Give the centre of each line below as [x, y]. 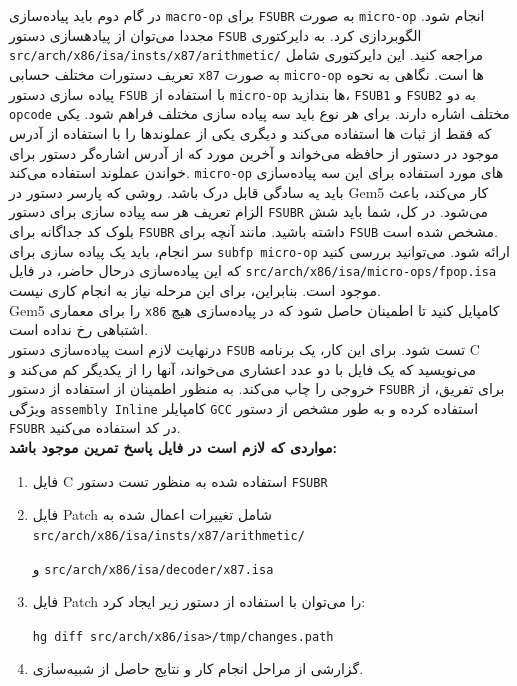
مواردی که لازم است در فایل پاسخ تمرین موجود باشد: [173, 447]
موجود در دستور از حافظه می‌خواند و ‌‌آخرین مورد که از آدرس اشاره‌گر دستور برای [254, 152]
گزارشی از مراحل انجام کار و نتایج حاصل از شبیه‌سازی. [198, 668]
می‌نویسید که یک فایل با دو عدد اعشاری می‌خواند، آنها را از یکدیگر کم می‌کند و [243, 368]
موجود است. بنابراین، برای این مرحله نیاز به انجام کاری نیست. [195, 290]
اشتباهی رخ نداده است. [79, 329]
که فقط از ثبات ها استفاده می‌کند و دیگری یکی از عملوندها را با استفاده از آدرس [250, 132]
